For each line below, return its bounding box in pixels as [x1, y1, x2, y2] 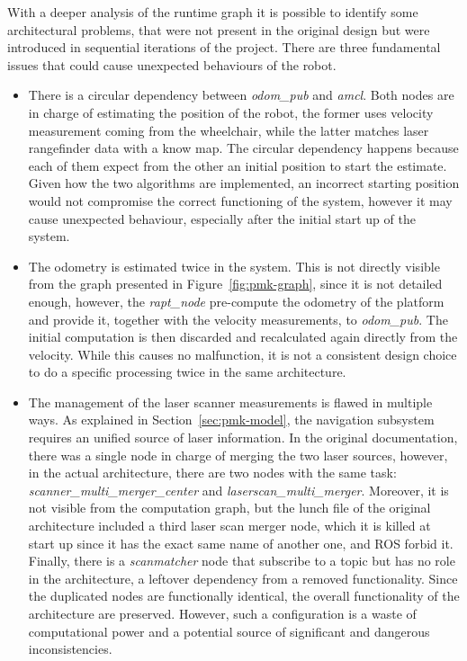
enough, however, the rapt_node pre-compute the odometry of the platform [28, 291, 445, 310]
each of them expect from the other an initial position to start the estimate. [28, 156, 447, 174]
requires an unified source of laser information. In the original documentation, [28, 428, 458, 447]
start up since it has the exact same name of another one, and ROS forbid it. [28, 533, 454, 552]
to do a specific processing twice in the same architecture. [28, 362, 346, 381]
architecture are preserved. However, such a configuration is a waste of [28, 604, 417, 622]
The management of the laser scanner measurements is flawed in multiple [28, 392, 433, 411]
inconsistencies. [28, 639, 112, 658]
